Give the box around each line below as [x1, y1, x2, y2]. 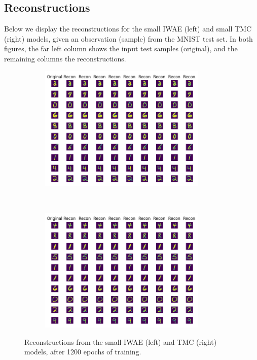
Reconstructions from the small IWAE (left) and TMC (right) [24, 336, 217, 347]
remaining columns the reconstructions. [4, 53, 126, 63]
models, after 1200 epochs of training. [24, 346, 141, 357]
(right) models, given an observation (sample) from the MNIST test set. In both [4, 33, 253, 44]
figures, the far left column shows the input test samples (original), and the [4, 43, 238, 54]
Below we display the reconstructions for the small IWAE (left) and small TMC [4, 23, 252, 34]
